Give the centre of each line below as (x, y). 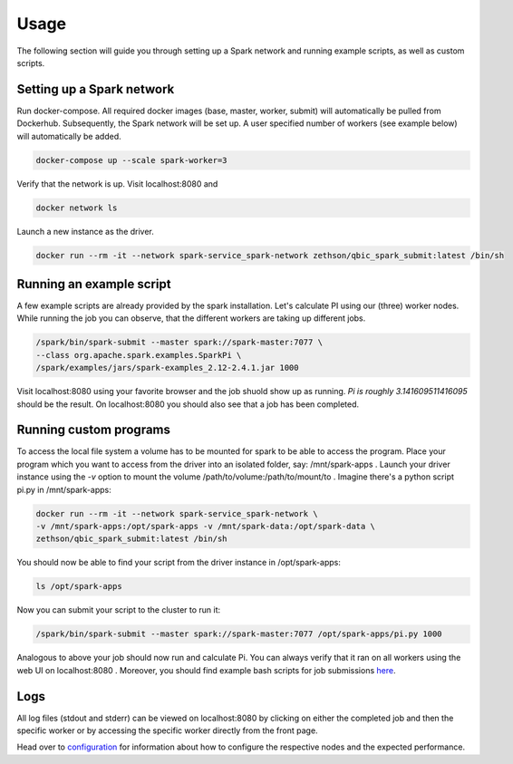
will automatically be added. (69, 136)
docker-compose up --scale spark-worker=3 (131, 160)
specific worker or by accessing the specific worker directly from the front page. (167, 730)
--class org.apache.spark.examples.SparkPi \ (139, 355)
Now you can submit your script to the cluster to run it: (119, 610)
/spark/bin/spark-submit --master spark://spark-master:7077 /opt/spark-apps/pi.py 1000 (239, 634)
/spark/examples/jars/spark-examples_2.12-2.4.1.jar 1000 (167, 368)
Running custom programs (94, 430)
